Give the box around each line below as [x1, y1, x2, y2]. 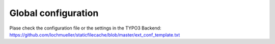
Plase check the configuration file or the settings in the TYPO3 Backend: [9, 25, 161, 31]
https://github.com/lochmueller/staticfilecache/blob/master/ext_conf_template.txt [9, 31, 180, 37]
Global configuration [9, 7, 99, 18]
